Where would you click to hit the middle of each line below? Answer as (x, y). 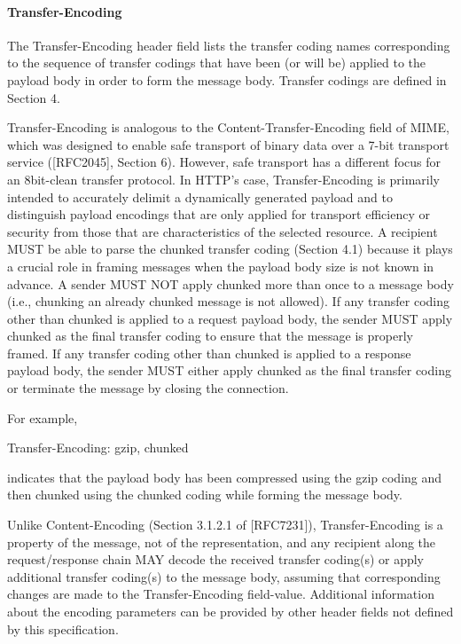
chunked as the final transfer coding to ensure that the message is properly (210, 336)
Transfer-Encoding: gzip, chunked (98, 448)
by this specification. (63, 628)
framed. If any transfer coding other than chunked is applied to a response (209, 353)
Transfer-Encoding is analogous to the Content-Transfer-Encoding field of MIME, (228, 127)
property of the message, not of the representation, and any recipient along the (222, 542)
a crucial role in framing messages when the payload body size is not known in (221, 266)
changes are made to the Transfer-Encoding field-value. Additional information (221, 594)
